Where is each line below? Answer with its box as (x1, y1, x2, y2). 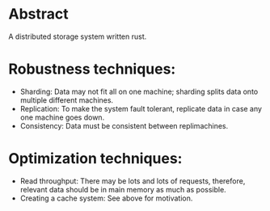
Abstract (8, 5, 69, 23)
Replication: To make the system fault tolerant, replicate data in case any (19, 103, 263, 113)
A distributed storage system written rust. (8, 32, 147, 41)
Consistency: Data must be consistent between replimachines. (19, 120, 229, 130)
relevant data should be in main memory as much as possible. (19, 184, 226, 194)
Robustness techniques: (8, 60, 176, 78)
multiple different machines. (19, 95, 114, 105)
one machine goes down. (19, 112, 105, 122)
